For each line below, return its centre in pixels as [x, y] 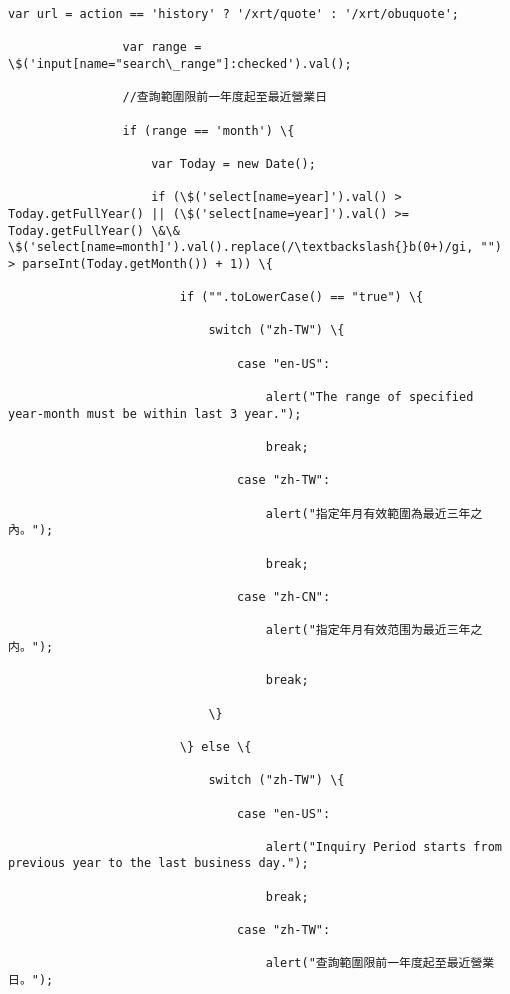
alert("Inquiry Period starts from [383, 846]
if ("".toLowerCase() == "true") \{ [301, 297]
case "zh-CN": [284, 596]
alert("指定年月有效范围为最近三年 [368, 630]
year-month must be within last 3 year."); [155, 413]
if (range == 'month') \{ [208, 130]
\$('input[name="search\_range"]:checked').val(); [180, 63]
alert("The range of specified [369, 397]
